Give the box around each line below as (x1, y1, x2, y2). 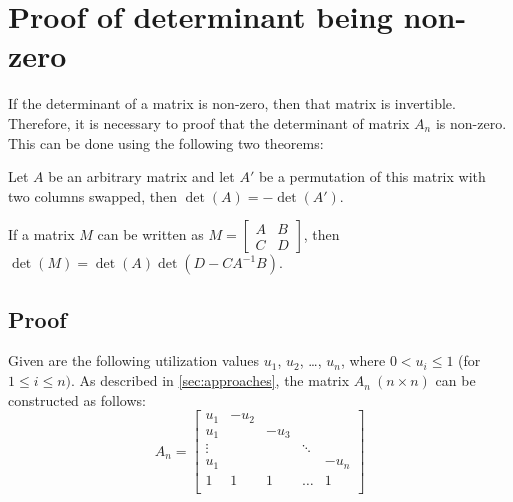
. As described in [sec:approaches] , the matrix (71, 370, 350, 391)
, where (340, 350, 386, 371)
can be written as (97, 224, 204, 245)
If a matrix (8, 224, 75, 245)
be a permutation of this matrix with (258, 166, 486, 187)
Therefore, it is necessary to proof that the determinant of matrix (8, 112, 410, 133)
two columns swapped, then (8, 185, 177, 206)
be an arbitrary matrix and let (48, 166, 235, 187)
